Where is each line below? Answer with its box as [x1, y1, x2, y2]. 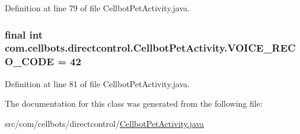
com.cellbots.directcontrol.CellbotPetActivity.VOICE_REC [5, 40, 296, 55]
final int [5, 27, 43, 42]
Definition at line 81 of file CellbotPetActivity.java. [5, 77, 190, 90]
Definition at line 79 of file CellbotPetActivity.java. [5, 2, 190, 14]
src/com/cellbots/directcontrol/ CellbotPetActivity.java [5, 117, 205, 129]
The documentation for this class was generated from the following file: [5, 97, 263, 110]
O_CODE [5, 54, 54, 69]
